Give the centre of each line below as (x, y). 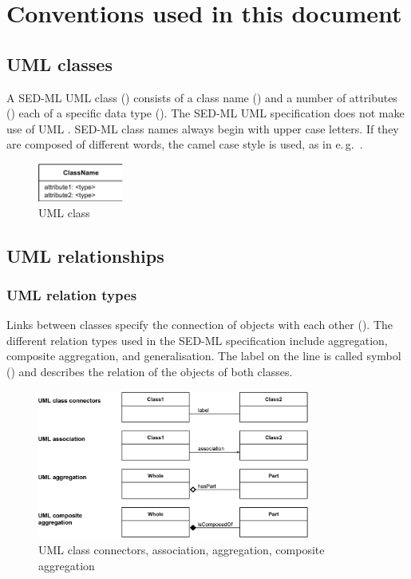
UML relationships (85, 255)
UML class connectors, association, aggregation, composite (182, 550)
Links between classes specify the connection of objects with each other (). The (200, 325)
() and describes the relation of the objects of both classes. (150, 372)
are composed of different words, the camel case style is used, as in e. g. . (185, 144)
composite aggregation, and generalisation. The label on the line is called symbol (204, 356)
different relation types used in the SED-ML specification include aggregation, (197, 340)
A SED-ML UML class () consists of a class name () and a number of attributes (202, 97)
